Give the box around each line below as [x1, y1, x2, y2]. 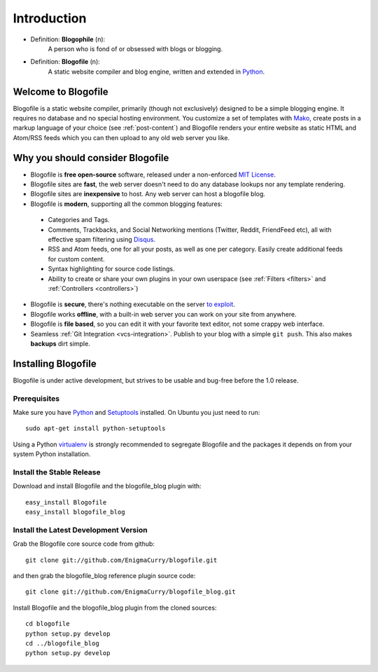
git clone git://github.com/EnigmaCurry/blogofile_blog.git [25, 588, 236, 596]
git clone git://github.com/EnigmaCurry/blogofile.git [25, 556, 218, 564]
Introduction [13, 11, 87, 26]
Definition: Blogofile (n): [30, 57, 101, 66]
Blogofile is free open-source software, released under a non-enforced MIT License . [30, 170, 276, 179]
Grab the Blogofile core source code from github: [13, 540, 155, 548]
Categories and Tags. [48, 216, 110, 224]
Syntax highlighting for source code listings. [48, 265, 175, 273]
